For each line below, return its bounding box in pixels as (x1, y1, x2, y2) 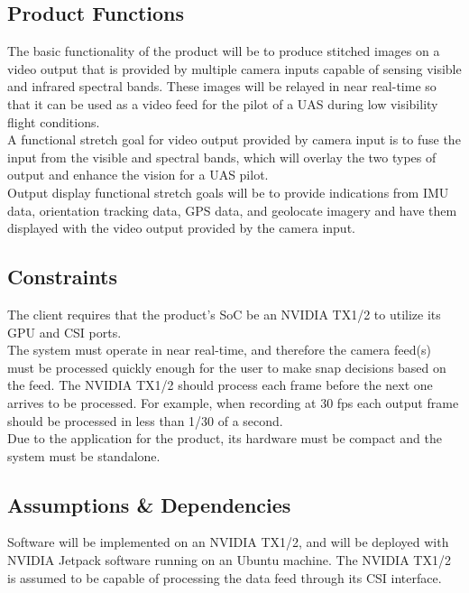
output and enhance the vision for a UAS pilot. (7, 165, 269, 184)
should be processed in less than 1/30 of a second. (7, 411, 283, 430)
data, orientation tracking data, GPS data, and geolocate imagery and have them (7, 200, 457, 219)
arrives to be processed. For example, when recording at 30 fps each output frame (7, 393, 459, 412)
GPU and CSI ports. (7, 322, 122, 341)
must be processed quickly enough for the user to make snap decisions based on (7, 357, 446, 376)
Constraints (7, 263, 117, 291)
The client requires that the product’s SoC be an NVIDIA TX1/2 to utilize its (7, 304, 441, 323)
